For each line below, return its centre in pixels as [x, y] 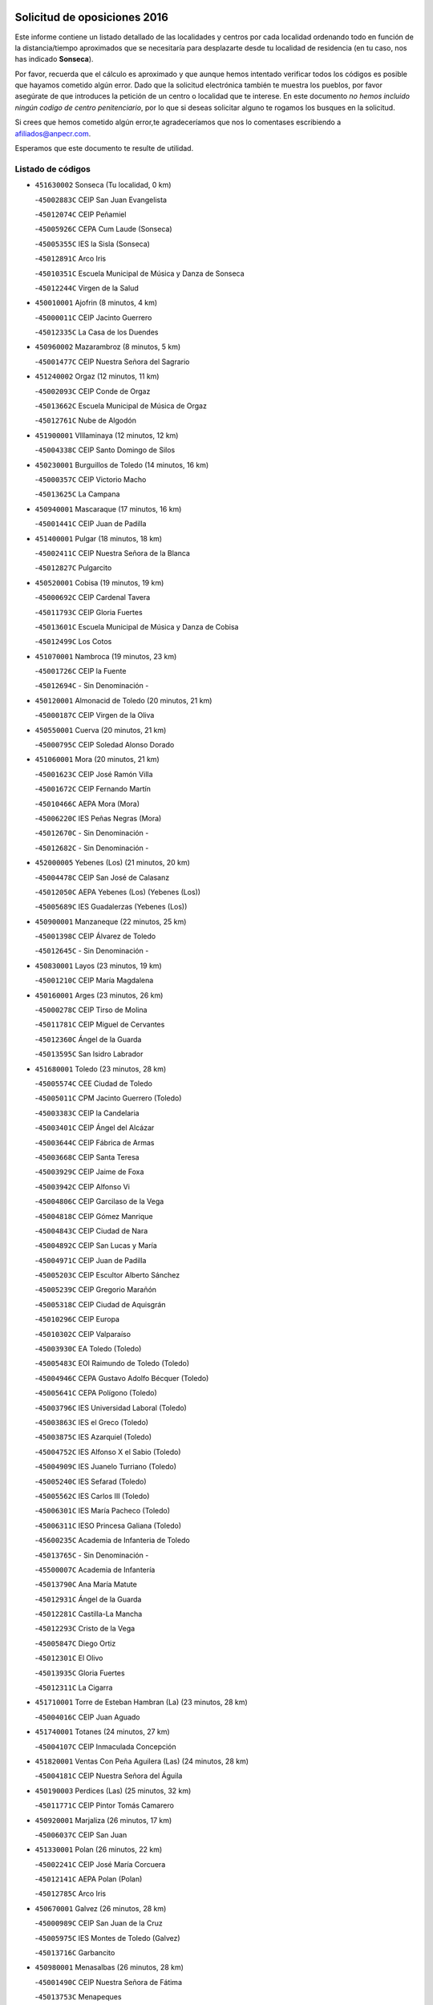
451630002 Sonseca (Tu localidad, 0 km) [103, 185]
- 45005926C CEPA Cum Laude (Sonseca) [103, 229]
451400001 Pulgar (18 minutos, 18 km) [99, 538]
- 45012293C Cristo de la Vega [85, 1629]
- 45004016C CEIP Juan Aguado [87, 1717]
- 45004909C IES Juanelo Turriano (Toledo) [105, 1467]
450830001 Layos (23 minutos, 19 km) [98, 966]
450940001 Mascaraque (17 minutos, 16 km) [108, 508]
